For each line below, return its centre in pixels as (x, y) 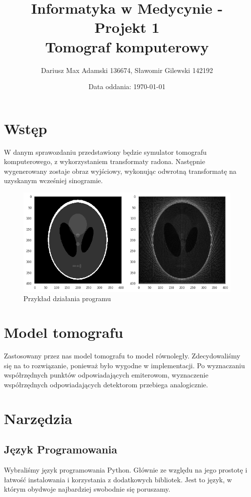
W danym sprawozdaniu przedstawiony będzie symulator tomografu (105, 152)
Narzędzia (38, 418)
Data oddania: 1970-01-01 (127, 86)
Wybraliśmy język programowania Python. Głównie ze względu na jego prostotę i (126, 470)
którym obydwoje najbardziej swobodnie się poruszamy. (87, 489)
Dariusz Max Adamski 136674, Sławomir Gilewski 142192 (127, 70)
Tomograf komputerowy (127, 46)
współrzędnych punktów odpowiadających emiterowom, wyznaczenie (106, 375)
